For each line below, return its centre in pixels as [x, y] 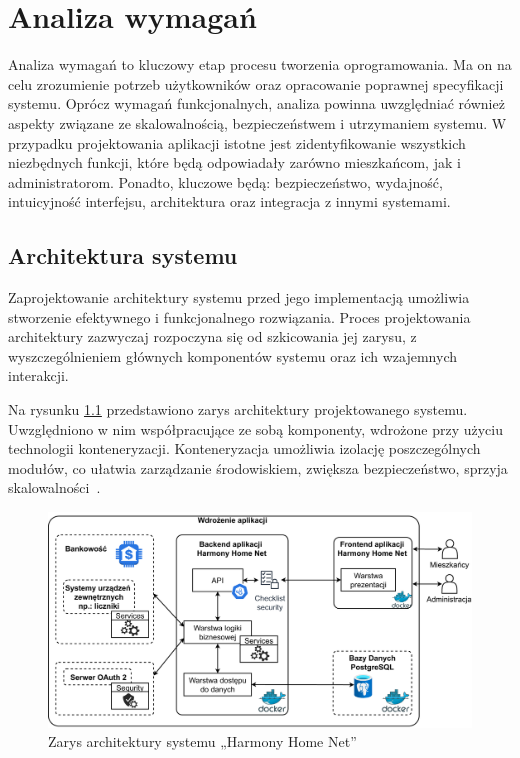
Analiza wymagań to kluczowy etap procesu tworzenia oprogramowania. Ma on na [260, 64]
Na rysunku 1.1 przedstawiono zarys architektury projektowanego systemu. [238, 409]
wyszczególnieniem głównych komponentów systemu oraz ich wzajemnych [233, 355]
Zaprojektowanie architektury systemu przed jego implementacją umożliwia [239, 297]
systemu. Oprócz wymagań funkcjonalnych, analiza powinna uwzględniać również [256, 103]
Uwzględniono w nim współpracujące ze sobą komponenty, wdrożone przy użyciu [255, 428]
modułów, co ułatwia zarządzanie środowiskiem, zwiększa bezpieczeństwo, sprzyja [258, 467]
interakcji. [38, 375]
